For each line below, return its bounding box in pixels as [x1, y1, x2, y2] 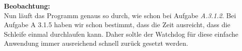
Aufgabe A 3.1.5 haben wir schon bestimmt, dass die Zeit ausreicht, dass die [4, 20, 230, 30]
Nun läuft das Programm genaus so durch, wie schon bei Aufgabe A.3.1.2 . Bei [4, 10, 236, 20]
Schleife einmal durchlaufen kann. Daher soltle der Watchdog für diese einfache [4, 29, 239, 39]
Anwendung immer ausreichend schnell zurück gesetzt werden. [4, 38, 188, 48]
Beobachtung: [4, 1, 50, 10]
